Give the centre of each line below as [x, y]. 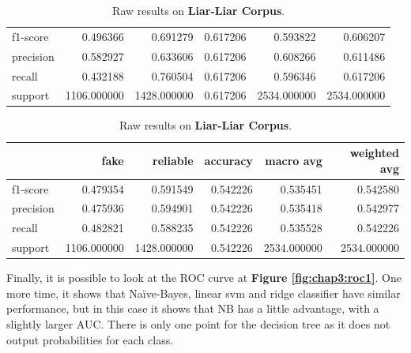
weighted [374, 153]
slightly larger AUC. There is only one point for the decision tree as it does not [198, 323]
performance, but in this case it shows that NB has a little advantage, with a [193, 308]
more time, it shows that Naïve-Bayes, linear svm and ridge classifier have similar [204, 293]
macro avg [294, 160]
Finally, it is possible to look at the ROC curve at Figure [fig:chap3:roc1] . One [204, 278]
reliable [173, 160]
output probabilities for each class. [90, 339]
